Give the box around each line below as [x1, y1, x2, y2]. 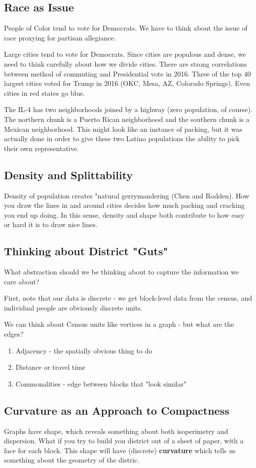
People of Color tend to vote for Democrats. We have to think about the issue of [4, 23, 248, 33]
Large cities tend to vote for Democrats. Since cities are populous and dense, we [4, 49, 246, 59]
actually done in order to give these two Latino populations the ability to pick [4, 133, 240, 144]
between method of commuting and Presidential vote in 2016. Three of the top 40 [4, 68, 251, 78]
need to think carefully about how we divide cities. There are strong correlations [4, 58, 247, 69]
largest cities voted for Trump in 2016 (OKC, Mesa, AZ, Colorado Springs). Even [4, 78, 250, 88]
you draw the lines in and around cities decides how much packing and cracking [4, 200, 245, 210]
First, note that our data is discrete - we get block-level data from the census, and [4, 293, 253, 303]
